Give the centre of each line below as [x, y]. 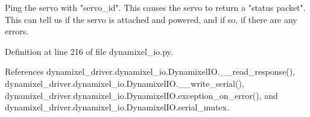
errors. [17, 31]
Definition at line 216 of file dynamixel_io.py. [89, 51]
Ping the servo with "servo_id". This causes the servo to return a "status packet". [155, 7]
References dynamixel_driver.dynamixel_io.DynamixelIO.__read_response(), [150, 71]
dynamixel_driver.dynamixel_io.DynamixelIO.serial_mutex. [117, 107]
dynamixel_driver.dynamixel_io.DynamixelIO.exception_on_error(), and [141, 95]
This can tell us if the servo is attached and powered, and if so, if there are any [151, 19]
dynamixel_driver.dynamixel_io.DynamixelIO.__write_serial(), [125, 83]
